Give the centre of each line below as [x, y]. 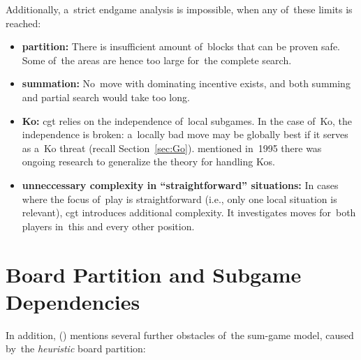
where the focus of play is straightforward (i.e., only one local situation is [179, 198]
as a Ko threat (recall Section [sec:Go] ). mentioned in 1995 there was [172, 148]
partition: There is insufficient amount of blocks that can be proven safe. [181, 46]
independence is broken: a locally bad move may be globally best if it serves [185, 134]
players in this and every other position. [108, 226]
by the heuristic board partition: [76, 348]
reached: [23, 23]
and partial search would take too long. [106, 97]
